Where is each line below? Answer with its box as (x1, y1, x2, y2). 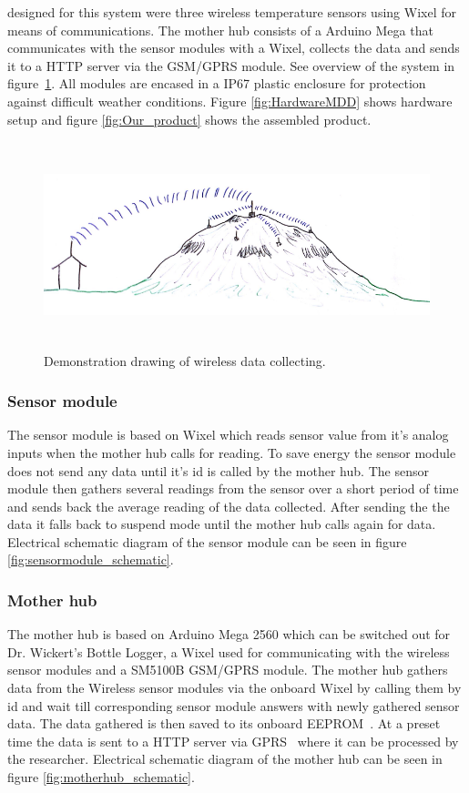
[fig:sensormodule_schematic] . (7, 550, 174, 569)
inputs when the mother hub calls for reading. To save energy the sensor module (7, 442, 456, 462)
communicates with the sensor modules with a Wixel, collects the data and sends (7, 38, 460, 57)
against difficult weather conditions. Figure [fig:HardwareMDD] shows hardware (7, 91, 453, 110)
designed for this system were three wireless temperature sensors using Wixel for (7, 3, 456, 21)
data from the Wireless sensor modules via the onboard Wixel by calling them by (7, 678, 462, 697)
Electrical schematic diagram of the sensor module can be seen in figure (7, 532, 407, 551)
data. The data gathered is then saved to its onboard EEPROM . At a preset (7, 714, 441, 733)
